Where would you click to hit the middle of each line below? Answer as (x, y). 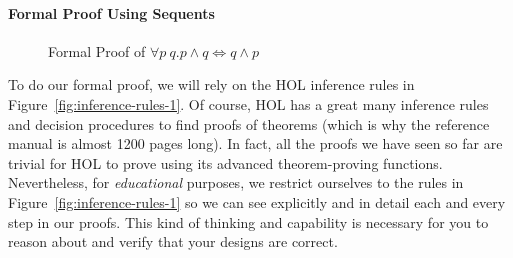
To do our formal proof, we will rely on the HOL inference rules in (211, 84)
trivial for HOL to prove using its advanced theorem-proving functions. (225, 162)
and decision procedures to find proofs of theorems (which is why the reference (249, 123)
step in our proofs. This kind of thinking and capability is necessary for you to (248, 221)
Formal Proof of (97, 50)
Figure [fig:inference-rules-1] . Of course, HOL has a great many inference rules (248, 103)
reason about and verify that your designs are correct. (173, 241)
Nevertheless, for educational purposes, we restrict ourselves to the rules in (236, 182)
